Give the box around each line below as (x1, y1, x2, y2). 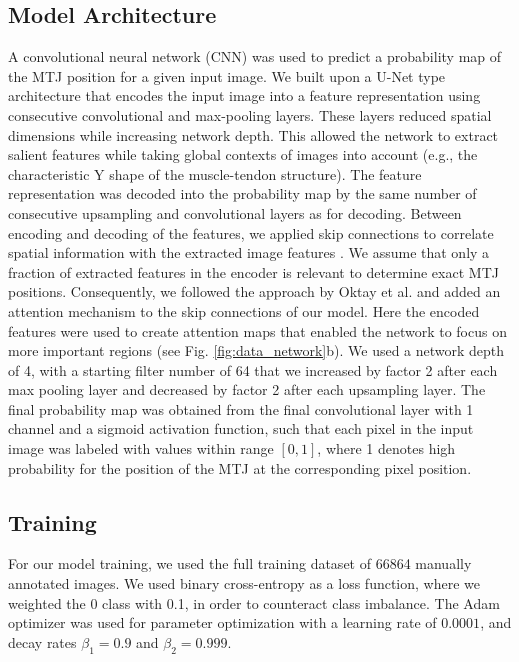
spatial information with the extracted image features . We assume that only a (8, 242, 490, 263)
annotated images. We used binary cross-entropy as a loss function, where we (8, 573, 480, 594)
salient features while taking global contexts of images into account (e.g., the (8, 144, 478, 165)
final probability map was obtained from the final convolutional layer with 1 (8, 398, 474, 419)
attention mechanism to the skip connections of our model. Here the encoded (8, 300, 480, 321)
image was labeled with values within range (8, 438, 274, 459)
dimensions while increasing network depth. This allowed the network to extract (8, 124, 499, 145)
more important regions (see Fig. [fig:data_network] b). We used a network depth (8, 340, 505, 361)
